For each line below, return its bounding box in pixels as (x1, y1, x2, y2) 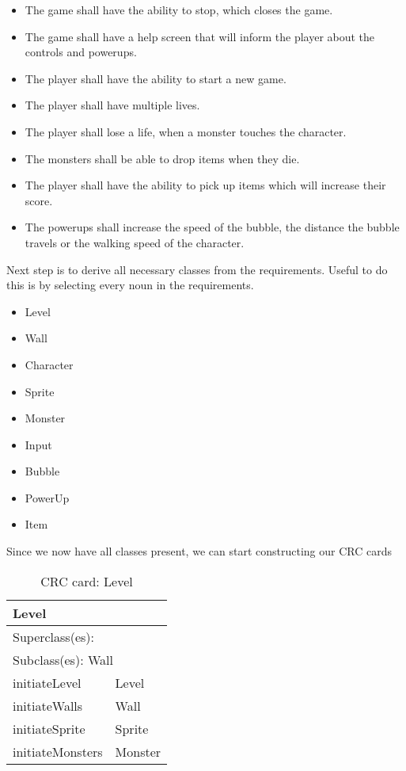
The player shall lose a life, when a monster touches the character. (25, 123, 347, 139)
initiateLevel (13, 673, 82, 692)
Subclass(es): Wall (13, 650, 113, 669)
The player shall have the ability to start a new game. (25, 70, 286, 86)
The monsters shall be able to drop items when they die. (25, 150, 300, 166)
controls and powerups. (25, 44, 137, 60)
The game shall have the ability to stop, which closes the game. (25, 2, 333, 17)
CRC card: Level (40, 571, 133, 590)
